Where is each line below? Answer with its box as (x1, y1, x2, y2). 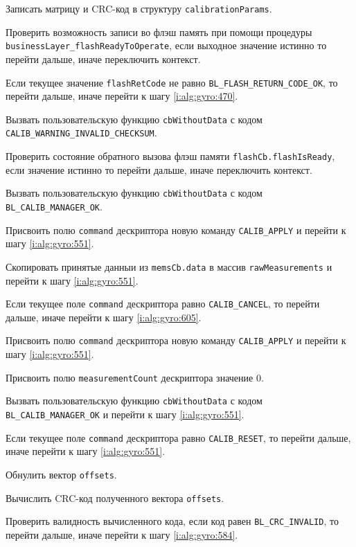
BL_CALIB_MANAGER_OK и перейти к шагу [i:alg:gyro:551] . (6, 406, 244, 421)
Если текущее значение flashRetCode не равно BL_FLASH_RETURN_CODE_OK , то (6, 75, 338, 89)
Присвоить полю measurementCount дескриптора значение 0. (6, 370, 264, 384)
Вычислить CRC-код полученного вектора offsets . (6, 490, 224, 505)
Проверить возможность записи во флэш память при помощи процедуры (6, 24, 312, 39)
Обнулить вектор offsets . (6, 467, 117, 481)
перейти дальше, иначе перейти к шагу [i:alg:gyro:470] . (6, 89, 238, 103)
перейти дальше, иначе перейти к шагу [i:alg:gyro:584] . (6, 527, 238, 541)
